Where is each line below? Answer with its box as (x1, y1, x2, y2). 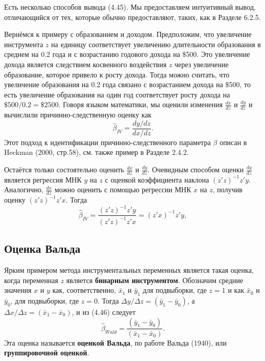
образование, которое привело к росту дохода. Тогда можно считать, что (4, 69, 230, 79)
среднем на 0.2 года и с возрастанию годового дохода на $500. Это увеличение (4, 49, 250, 59)
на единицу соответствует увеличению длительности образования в (51, 38, 261, 49)
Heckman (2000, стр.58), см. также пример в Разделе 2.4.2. (4, 147, 189, 157)
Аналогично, (4, 184, 43, 195)
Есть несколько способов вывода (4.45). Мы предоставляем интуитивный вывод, (4, 2, 256, 12)
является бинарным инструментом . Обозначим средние (66, 274, 244, 285)
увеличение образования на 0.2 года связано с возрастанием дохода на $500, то (4, 79, 251, 90)
